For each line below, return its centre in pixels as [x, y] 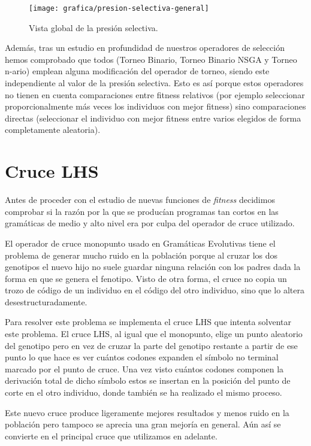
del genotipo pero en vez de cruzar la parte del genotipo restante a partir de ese [151, 345]
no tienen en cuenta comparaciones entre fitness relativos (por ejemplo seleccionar [155, 94]
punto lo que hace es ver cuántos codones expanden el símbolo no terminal [142, 357]
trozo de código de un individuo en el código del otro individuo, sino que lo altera [155, 290]
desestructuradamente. [46, 301]
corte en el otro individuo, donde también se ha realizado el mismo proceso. [144, 392]
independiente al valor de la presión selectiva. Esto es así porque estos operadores [154, 83]
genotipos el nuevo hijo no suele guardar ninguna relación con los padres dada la [153, 267]
